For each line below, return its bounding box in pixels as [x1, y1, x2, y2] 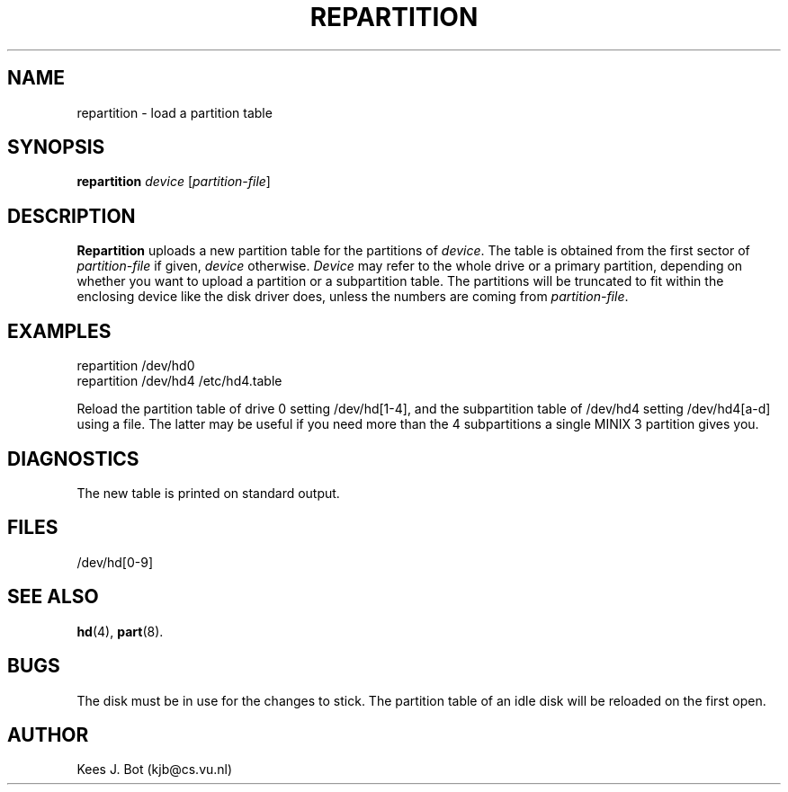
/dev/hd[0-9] [76, 554, 154, 570]
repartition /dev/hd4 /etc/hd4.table [76, 373, 282, 389]
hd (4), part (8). [76, 623, 164, 639]
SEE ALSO [7, 585, 99, 609]
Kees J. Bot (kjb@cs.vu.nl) [76, 761, 233, 778]
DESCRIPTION [7, 204, 136, 227]
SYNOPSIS [7, 136, 105, 159]
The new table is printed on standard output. [76, 485, 340, 501]
